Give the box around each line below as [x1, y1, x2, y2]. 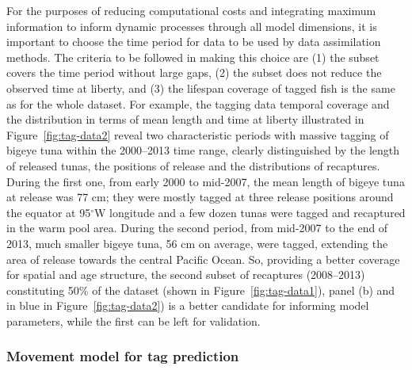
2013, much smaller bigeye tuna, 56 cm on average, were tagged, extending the [6, 235, 388, 251]
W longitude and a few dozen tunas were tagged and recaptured [94, 204, 406, 220]
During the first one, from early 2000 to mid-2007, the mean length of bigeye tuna [6, 173, 405, 189]
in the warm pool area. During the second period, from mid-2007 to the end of [6, 219, 388, 236]
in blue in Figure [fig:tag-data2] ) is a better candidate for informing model [6, 297, 369, 314]
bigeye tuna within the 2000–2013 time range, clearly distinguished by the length [6, 142, 400, 158]
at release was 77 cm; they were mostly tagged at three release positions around [6, 189, 394, 205]
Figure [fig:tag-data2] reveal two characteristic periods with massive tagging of [6, 126, 389, 143]
